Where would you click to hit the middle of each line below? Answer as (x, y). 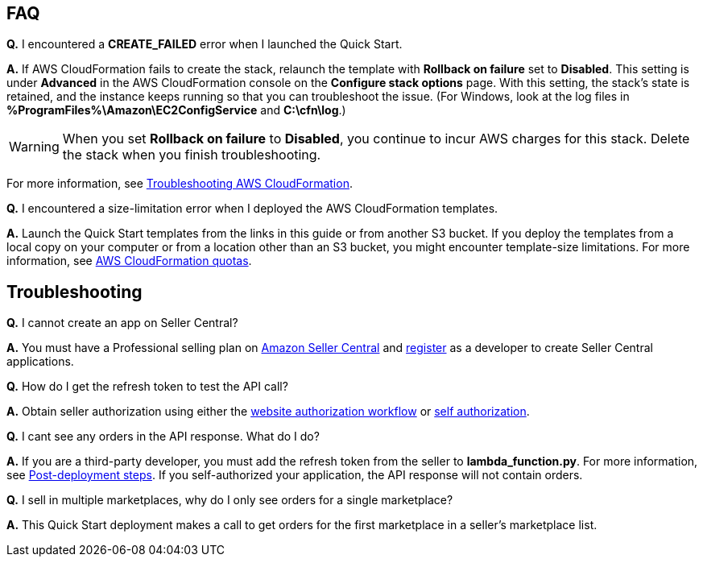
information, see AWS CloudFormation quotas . (129, 261)
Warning (34, 147)
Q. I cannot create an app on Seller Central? (122, 323)
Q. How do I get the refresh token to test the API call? (147, 387)
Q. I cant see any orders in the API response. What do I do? (163, 437)
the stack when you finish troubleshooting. (192, 155)
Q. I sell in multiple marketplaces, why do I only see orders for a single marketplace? (230, 500)
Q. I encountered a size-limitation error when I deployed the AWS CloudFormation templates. (252, 209)
